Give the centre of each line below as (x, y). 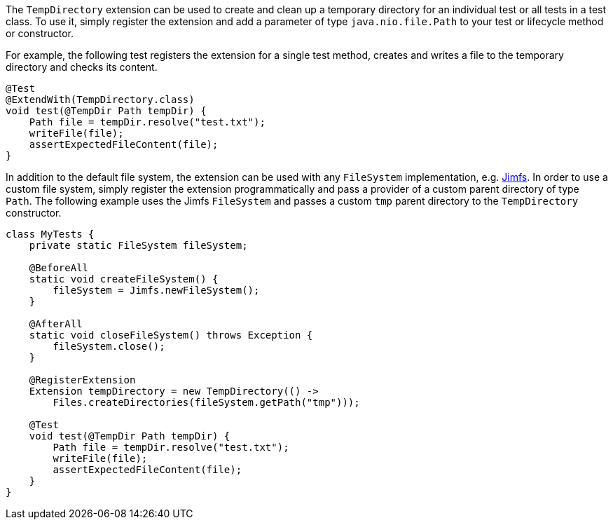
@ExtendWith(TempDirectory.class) (100, 100)
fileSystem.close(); (109, 346)
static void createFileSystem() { (124, 279)
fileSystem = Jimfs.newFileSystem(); (156, 290)
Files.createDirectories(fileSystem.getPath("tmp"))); (206, 402)
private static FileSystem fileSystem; (138, 245)
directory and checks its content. (82, 67)
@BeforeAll (59, 268)
